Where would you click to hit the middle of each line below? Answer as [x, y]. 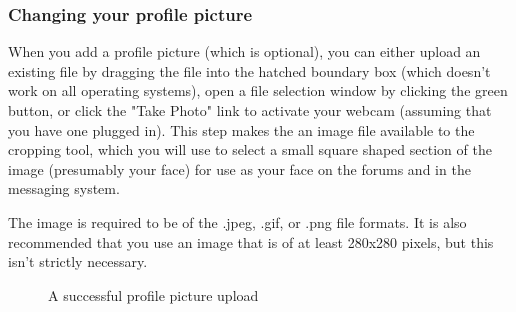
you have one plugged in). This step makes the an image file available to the [241, 129]
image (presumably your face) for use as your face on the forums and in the [239, 168]
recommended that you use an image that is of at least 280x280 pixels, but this [251, 241]
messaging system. [64, 188]
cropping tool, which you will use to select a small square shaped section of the [250, 149]
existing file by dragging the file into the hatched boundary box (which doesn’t [249, 70]
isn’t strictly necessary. [78, 261]
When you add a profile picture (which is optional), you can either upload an [244, 51]
